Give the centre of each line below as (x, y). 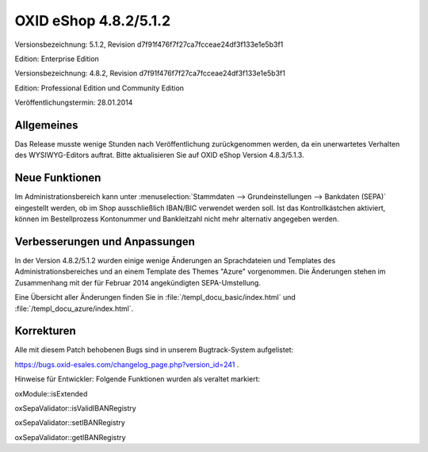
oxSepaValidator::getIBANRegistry (70, 437)
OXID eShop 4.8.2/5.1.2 (93, 21)
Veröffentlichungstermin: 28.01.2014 (74, 102)
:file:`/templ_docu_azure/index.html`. (74, 308)
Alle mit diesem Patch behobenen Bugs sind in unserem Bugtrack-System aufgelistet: (154, 350)
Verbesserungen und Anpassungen (105, 241)
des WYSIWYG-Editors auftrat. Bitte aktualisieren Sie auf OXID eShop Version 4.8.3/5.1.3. (159, 155)
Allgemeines (46, 125)
